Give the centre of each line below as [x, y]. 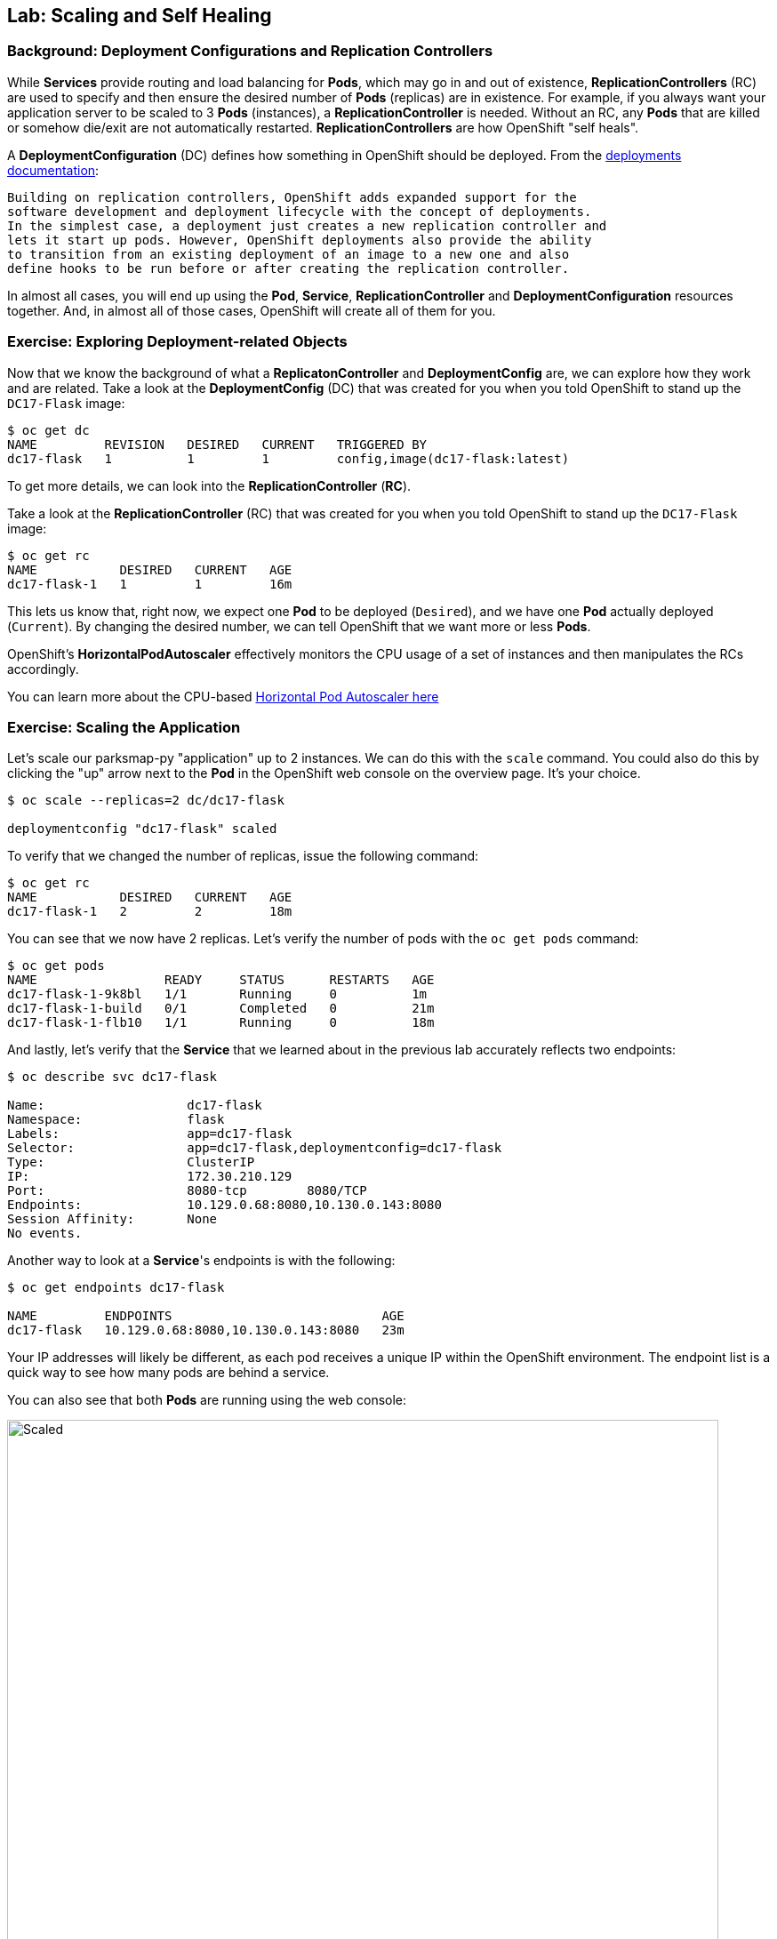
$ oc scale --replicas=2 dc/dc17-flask [146, 801]
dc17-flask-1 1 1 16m [150, 584]
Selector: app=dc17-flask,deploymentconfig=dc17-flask [255, 1148]
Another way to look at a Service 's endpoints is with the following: [201, 1261]
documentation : [53, 170]
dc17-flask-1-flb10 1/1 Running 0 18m [221, 1023]
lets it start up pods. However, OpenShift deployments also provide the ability [300, 240]
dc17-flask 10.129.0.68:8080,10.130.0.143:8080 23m [206, 1330]
